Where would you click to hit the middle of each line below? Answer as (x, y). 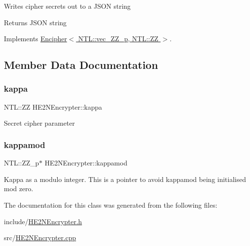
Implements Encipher (36, 39)
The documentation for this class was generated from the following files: (111, 205)
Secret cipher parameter (39, 123)
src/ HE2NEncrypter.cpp (40, 238)
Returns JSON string (35, 22)
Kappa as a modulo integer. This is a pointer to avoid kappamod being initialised (125, 179)
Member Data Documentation (81, 65)
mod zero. (19, 189)
